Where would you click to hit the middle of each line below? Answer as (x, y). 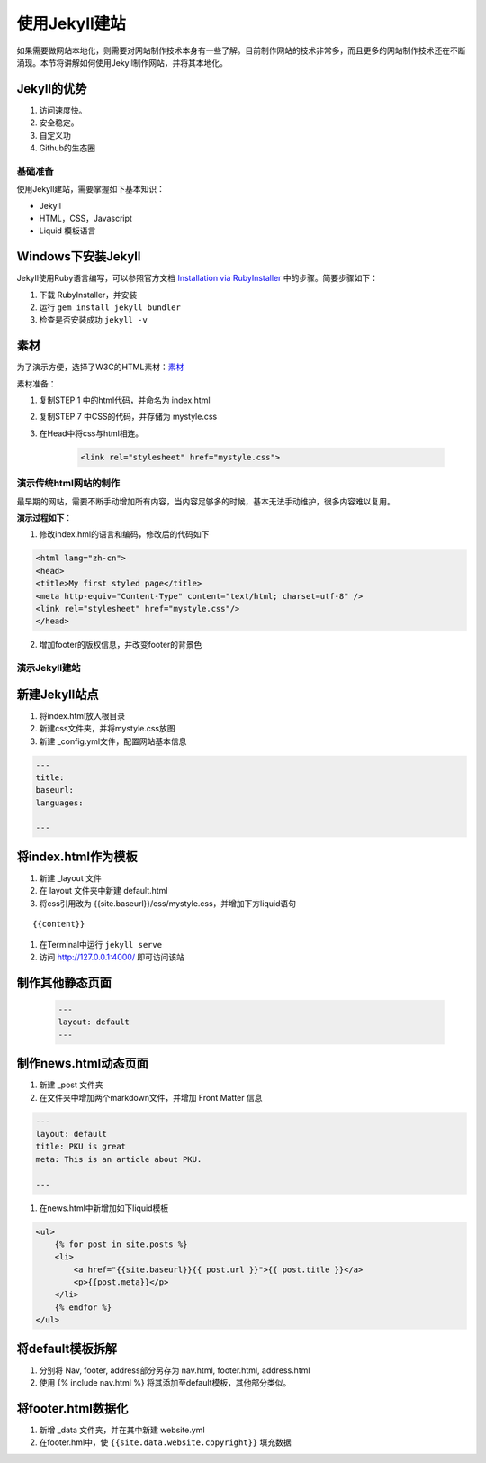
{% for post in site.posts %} (121, 1244)
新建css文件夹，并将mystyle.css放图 (107, 729)
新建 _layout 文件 (71, 877)
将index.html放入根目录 (82, 715)
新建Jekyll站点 (58, 694)
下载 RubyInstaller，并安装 (88, 295)
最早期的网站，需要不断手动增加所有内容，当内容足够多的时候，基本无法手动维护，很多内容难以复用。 (206, 501)
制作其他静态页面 (64, 982)
